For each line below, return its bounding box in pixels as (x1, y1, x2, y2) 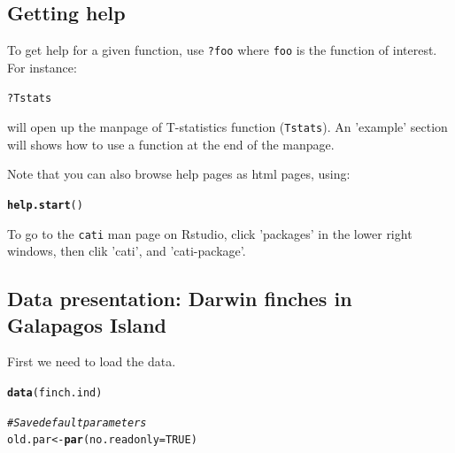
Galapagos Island (7, 311, 167, 338)
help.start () (7, 198, 83, 211)
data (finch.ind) (7, 387, 103, 400)
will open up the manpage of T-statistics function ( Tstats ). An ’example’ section (7, 118, 448, 136)
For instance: (7, 58, 77, 76)
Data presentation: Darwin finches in (7, 285, 352, 312)
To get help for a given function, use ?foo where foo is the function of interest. (7, 41, 437, 59)
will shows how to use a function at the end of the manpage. (7, 134, 335, 153)
